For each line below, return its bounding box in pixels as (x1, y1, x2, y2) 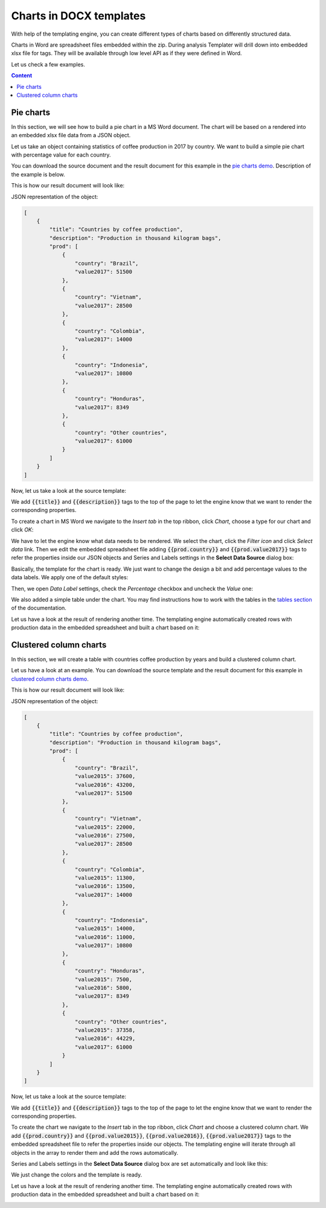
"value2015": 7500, (74, 976, 133, 982)
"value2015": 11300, (74, 874, 136, 881)
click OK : (11, 526, 34, 533)
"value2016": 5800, (74, 984, 133, 992)
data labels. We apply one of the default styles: (11, 574, 129, 581)
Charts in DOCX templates (11, 9, 146, 22)
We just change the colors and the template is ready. (11, 1171, 142, 1178)
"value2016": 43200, (74, 781, 136, 788)
